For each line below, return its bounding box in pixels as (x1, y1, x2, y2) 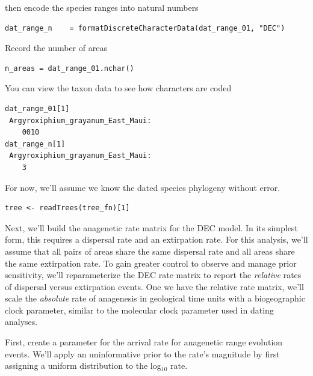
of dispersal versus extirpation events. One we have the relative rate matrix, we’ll (5, 280, 304, 293)
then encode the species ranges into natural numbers (5, 1, 199, 13)
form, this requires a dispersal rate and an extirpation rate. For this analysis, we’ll (5, 233, 308, 246)
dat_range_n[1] (5, 139, 66, 148)
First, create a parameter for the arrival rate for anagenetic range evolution (5, 336, 283, 348)
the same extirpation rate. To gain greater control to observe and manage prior (5, 256, 297, 269)
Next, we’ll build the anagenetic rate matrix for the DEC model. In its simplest (5, 221, 298, 234)
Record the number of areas (5, 41, 107, 54)
